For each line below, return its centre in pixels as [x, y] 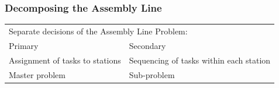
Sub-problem [152, 74]
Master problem [37, 74]
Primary [24, 45]
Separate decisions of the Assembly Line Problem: [98, 31]
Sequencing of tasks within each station [200, 60]
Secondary [147, 45]
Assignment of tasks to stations [65, 60]
